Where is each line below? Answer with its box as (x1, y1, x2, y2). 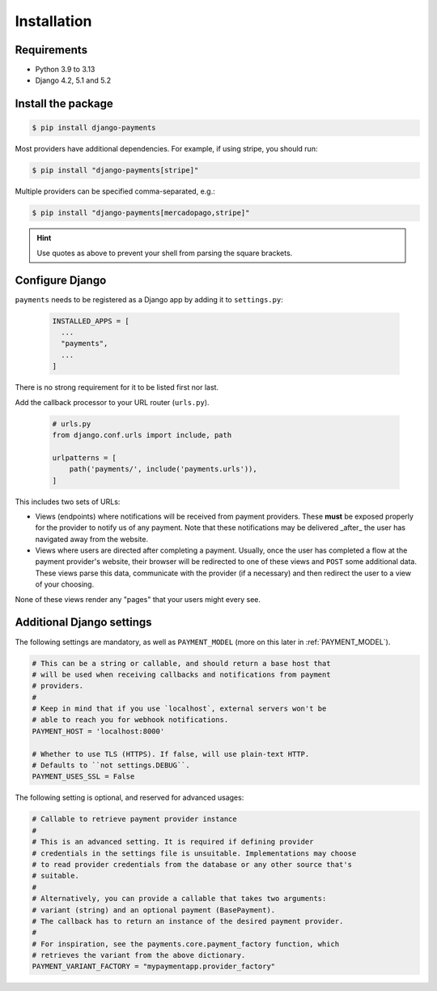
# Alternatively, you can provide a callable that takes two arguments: (32, 894, 327, 903)
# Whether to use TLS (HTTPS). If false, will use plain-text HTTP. (32, 750, 310, 758)
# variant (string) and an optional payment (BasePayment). (32, 905, 276, 915)
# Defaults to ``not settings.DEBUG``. (32, 761, 190, 770)
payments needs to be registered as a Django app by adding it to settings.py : (15, 294, 283, 304)
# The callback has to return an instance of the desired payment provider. (32, 916, 344, 925)
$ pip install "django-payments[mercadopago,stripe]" (32, 208, 250, 218)
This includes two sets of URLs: (15, 497, 121, 506)
